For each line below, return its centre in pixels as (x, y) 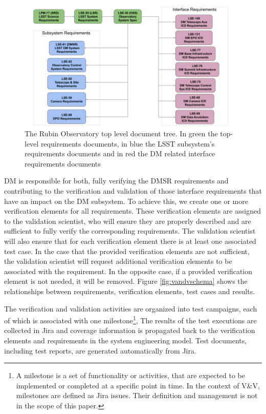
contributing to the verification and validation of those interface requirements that (133, 191)
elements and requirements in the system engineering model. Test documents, (126, 340)
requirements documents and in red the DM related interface (120, 153)
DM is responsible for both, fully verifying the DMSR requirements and (116, 181)
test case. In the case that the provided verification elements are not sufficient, (127, 251)
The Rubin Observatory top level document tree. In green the (121, 133)
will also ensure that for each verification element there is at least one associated (130, 241)
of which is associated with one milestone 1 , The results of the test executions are (130, 319)
